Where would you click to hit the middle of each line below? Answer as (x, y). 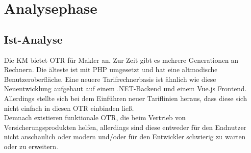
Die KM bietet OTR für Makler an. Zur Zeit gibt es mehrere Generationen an (121, 60)
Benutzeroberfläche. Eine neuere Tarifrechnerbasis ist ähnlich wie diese (110, 79)
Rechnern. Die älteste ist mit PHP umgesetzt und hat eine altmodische (111, 69)
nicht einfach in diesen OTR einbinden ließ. (69, 108)
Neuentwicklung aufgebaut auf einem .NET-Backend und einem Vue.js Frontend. (125, 89)
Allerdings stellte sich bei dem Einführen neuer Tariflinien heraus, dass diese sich (125, 98)
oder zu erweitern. (31, 146)
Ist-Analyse (33, 39)
